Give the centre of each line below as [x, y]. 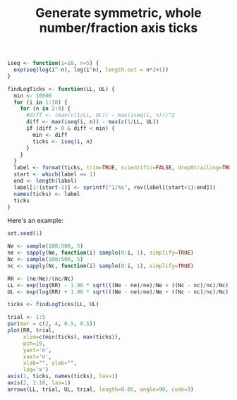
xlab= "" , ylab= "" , [50, 363]
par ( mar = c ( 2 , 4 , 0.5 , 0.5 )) [52, 324]
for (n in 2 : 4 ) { [45, 109]
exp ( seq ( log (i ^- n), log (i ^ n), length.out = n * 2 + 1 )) [91, 70]
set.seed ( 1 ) [25, 234]
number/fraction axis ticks [119, 28]
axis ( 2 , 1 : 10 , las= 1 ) [39, 383]
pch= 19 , [34, 344]
